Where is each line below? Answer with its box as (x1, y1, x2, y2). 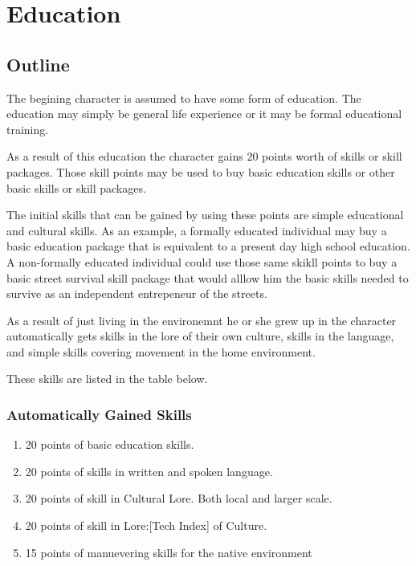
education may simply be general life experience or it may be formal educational (6, 105, 402, 122)
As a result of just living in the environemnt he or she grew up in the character (6, 312, 397, 328)
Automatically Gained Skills (6, 405, 192, 424)
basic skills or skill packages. (6, 179, 146, 196)
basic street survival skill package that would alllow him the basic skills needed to (6, 269, 409, 286)
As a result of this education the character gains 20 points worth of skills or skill (6, 148, 402, 165)
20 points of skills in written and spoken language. (25, 462, 273, 479)
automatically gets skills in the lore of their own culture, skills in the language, (6, 328, 394, 344)
